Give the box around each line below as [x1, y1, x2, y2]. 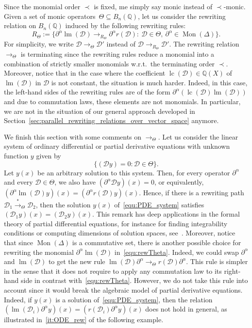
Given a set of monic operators [4, 11, 96, 21]
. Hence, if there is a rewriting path [139, 187, 244, 198]
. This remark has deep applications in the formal [92, 209, 240, 219]
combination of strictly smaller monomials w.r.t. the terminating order [4, 58, 215, 68]
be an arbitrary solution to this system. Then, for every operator [37, 167, 230, 177]
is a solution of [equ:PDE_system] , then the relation [55, 294, 213, 304]
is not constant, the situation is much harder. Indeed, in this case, [51, 77, 248, 87]
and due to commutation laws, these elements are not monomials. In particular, [4, 96, 241, 106]
